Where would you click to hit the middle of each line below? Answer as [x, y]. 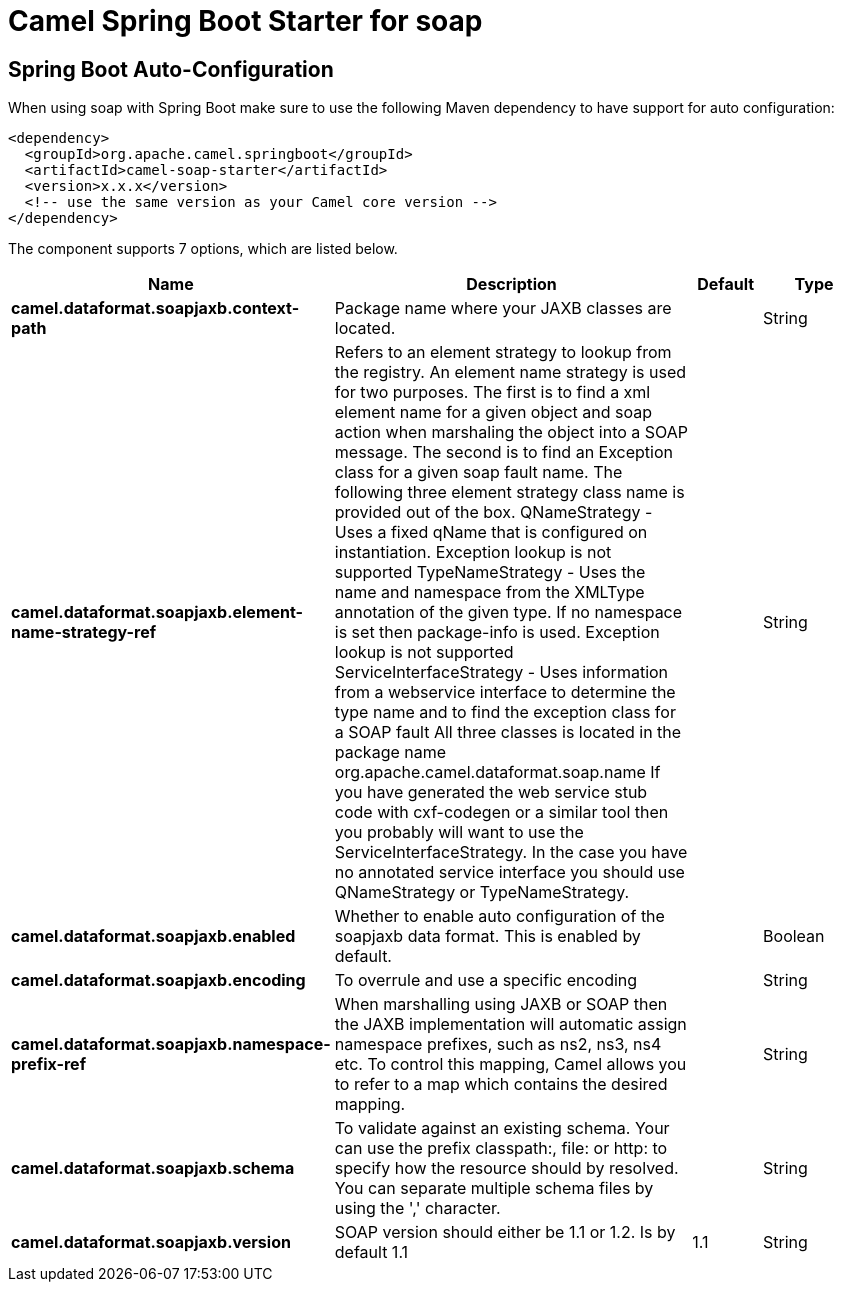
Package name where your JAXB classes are [503, 308]
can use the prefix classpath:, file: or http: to [501, 1148]
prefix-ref [49, 1064]
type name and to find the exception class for [505, 712]
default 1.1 [371, 1252]
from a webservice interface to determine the [505, 692]
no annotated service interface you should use [509, 872]
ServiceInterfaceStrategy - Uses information [501, 672]
